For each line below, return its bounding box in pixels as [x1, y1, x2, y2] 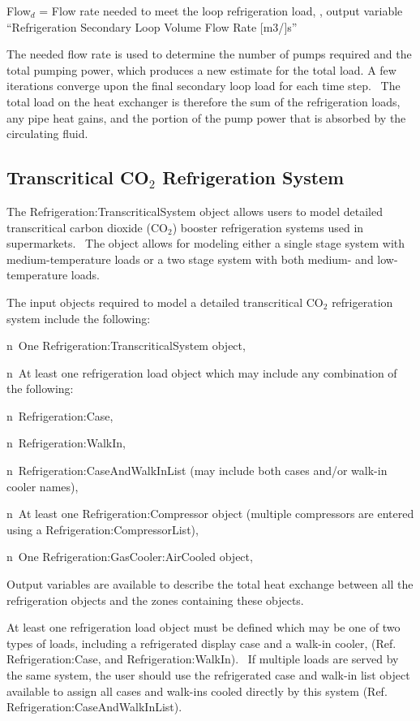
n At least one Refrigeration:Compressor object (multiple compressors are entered [6, 505, 414, 522]
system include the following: [6, 309, 151, 326]
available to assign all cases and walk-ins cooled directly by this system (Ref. [6, 682, 388, 699]
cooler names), [6, 477, 79, 494]
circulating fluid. [6, 125, 88, 142]
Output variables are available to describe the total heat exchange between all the [6, 576, 414, 593]
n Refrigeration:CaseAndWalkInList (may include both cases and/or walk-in [6, 462, 388, 479]
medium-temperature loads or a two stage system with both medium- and [6, 250, 374, 267]
